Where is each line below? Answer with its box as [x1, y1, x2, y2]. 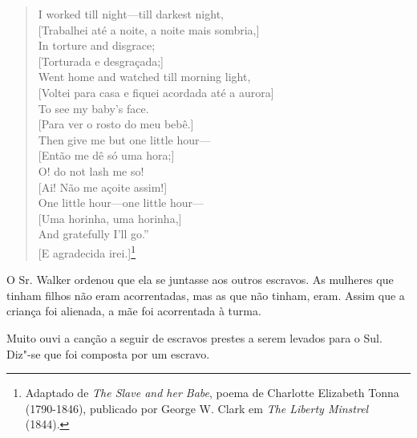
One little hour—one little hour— [38, 194, 204, 211]
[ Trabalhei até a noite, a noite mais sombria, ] [38, 21, 260, 38]
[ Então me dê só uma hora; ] [38, 147, 175, 164]
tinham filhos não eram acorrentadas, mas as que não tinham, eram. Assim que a [6, 286, 405, 303]
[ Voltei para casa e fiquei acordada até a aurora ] [38, 83, 274, 100]
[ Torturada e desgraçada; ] [38, 52, 164, 69]
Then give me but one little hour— [38, 131, 211, 148]
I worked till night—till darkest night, [38, 6, 224, 22]
